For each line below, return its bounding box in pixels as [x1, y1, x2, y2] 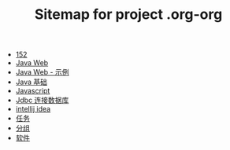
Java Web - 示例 [15, 68, 69, 77]
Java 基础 [15, 77, 48, 87]
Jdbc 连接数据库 [15, 96, 69, 105]
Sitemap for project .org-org [34, 5, 223, 24]
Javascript [15, 86, 50, 96]
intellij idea [15, 104, 51, 114]
